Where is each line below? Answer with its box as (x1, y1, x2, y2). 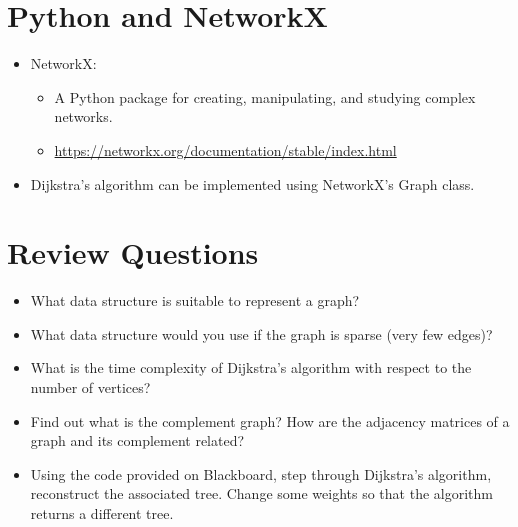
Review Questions (7, 232, 259, 273)
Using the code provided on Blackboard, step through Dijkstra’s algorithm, (30, 463, 492, 484)
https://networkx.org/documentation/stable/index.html (54, 139, 397, 160)
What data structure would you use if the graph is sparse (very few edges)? (30, 323, 493, 344)
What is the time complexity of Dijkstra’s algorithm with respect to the (30, 357, 472, 378)
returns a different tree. (30, 502, 174, 523)
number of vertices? (30, 377, 151, 397)
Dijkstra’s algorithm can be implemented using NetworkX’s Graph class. (30, 173, 475, 194)
